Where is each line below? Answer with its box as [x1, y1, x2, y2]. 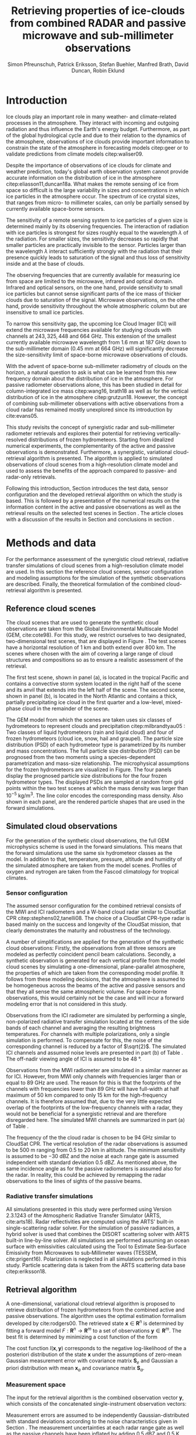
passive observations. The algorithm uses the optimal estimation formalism [6, 1313, 187, 1320]
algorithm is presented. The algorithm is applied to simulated [27, 455, 173, 462]
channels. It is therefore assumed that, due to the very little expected [6, 1098, 172, 1105]
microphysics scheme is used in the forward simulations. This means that [6, 843, 183, 850]
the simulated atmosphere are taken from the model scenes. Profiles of [6, 861, 177, 868]
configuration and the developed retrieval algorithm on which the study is [6, 490, 183, 498]
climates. [6, 874, 28, 881]
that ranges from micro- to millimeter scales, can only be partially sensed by [6, 199, 190, 206]
